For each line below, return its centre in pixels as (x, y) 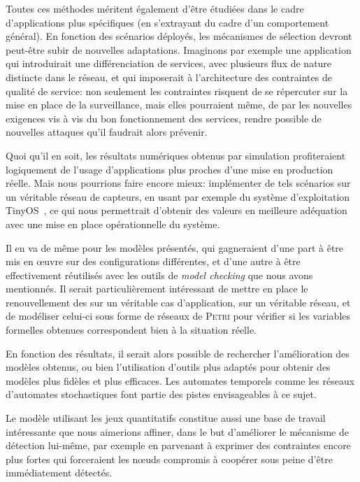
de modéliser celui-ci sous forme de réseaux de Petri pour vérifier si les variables (178, 316)
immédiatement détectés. (59, 473)
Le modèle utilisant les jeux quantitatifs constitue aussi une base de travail (166, 418)
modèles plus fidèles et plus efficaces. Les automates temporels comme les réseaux (180, 380)
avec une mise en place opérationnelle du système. (113, 224)
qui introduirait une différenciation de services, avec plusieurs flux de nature (169, 63)
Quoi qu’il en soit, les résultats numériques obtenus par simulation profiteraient (176, 155)
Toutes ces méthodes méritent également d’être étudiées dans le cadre (155, 8)
